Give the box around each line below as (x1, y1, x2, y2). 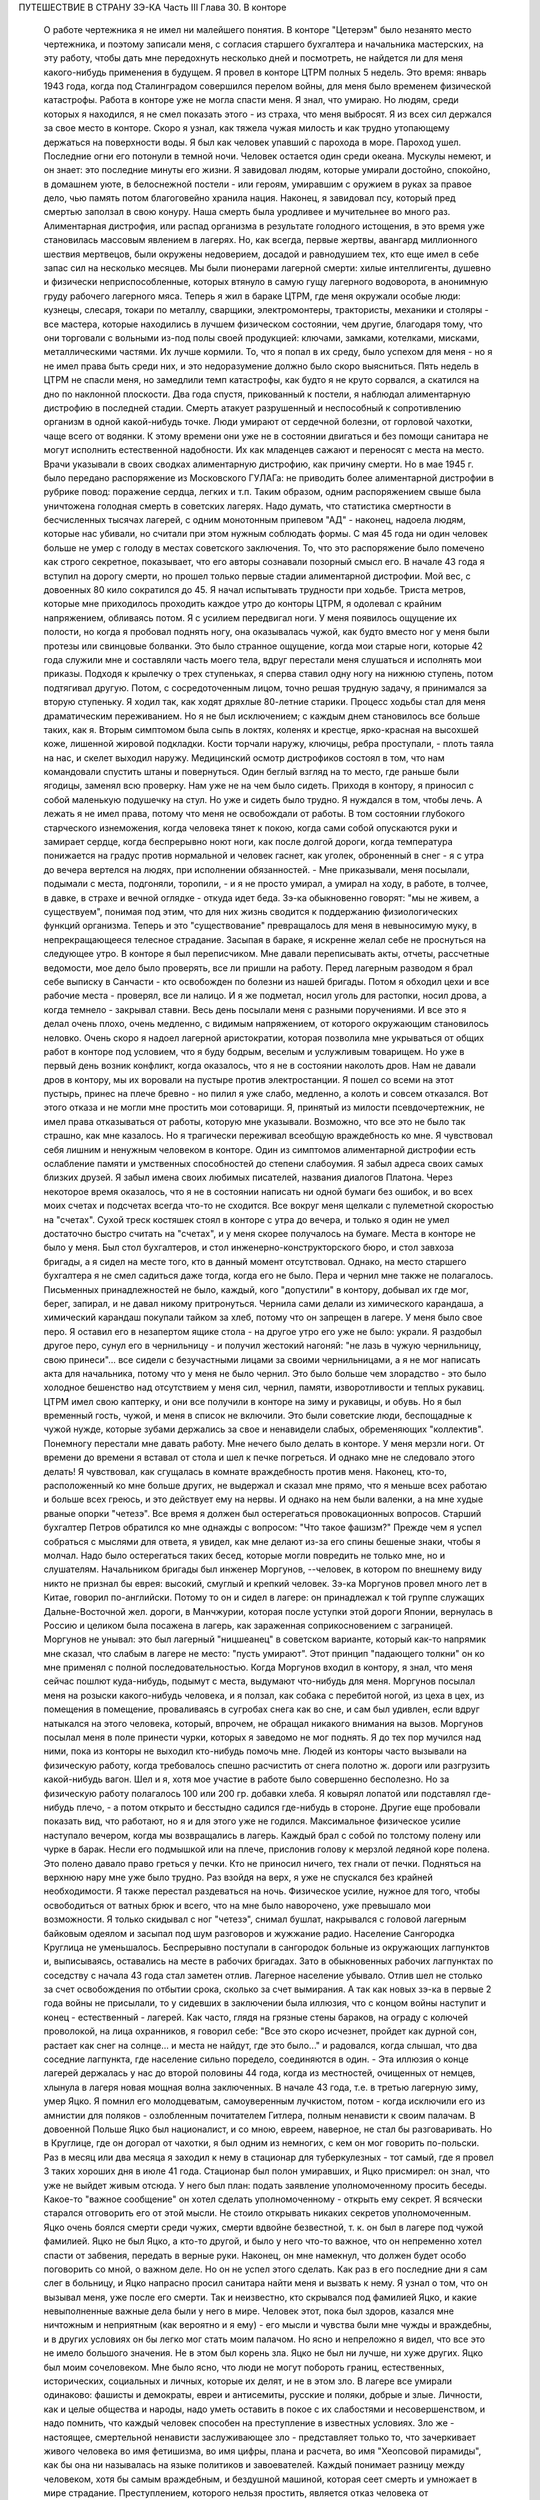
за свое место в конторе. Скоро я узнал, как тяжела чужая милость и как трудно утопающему (43, 122, 450, 134)
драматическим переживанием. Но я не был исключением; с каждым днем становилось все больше (43, 710, 480, 722)
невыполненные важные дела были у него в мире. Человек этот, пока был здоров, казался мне (43, 2305, 455, 2317)
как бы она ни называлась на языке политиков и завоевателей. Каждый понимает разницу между (43, 2459, 465, 2471)
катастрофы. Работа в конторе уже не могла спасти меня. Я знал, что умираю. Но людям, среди (43, 94, 459, 106)
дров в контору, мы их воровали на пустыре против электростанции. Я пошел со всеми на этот (43, 1073, 454, 1085)
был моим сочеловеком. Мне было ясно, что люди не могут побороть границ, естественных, (43, 2361, 445, 2373)
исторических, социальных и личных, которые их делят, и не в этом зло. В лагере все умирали (43, 2375, 453, 2387)
